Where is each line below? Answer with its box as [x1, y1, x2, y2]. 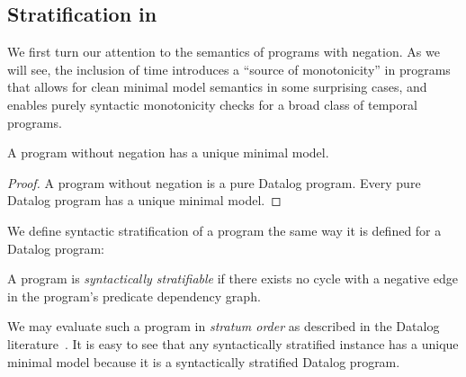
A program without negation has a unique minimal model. [7, 143, 329, 162]
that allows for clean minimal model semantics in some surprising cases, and [7, 77, 427, 96]
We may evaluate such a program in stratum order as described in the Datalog [7, 317, 440, 336]
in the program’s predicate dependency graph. [7, 286, 261, 305]
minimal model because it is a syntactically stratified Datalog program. [7, 352, 400, 371]
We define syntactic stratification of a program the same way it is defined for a [7, 220, 442, 239]
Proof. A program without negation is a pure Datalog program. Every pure [7, 173, 421, 192]
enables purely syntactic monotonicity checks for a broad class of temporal [7, 94, 417, 113]
